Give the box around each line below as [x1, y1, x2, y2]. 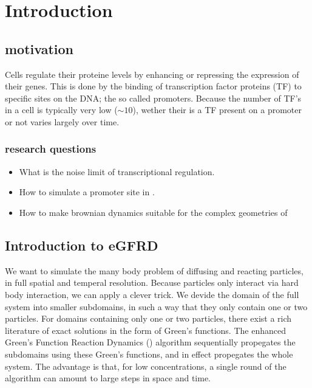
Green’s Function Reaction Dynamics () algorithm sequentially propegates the [5, 336, 296, 348]
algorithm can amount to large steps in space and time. [5, 372, 211, 384]
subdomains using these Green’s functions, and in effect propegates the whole [5, 347, 293, 360]
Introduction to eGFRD [5, 235, 158, 254]
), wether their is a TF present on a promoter [132, 103, 302, 116]
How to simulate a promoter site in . [19, 185, 155, 198]
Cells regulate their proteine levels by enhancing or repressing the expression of [5, 68, 299, 80]
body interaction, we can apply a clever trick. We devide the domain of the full [5, 288, 299, 300]
